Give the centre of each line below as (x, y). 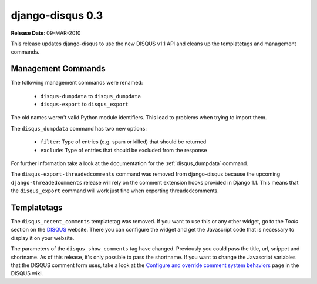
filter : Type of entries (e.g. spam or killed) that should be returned (123, 142)
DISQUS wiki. (27, 273)
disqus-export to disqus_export (84, 104)
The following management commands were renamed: (77, 83)
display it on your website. (43, 238)
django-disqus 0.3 (57, 15)
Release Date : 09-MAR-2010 (46, 33)
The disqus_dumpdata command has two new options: (79, 128)
